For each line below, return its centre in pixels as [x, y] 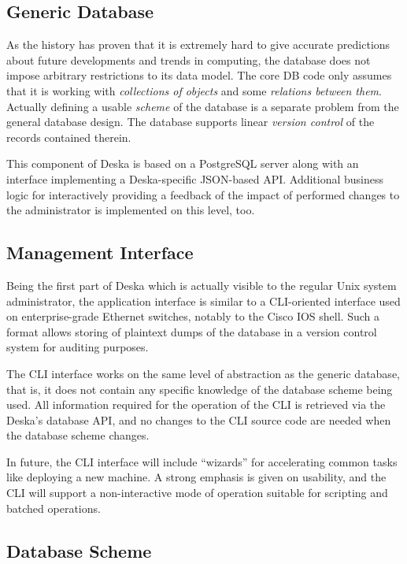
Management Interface [100, 252]
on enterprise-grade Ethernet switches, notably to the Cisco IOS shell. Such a [193, 316]
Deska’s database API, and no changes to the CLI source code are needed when [199, 419]
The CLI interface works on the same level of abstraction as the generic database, [203, 373]
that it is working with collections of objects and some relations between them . [194, 90]
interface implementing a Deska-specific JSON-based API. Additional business [195, 178]
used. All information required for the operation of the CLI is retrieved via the [196, 404]
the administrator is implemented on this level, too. [131, 210]
